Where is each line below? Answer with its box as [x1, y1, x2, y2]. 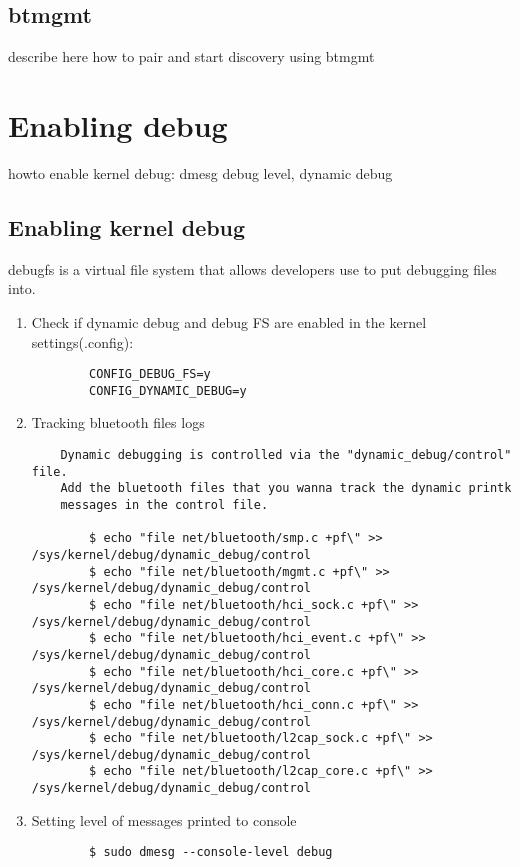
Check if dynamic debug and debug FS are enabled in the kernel [31, 311, 427, 332]
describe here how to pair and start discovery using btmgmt [8, 46, 375, 67]
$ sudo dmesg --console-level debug [89, 845, 333, 860]
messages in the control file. [60, 497, 269, 512]
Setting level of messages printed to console [31, 809, 297, 830]
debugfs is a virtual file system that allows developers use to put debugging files [8, 258, 497, 279]
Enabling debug [8, 104, 228, 145]
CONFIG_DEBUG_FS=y [89, 367, 211, 382]
